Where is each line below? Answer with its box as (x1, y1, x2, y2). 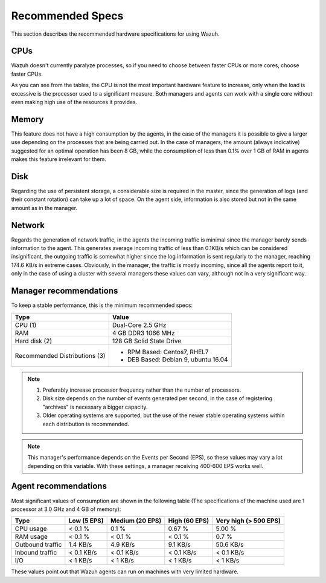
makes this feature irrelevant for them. (11, 156, 106, 163)
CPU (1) (14, 321, 37, 329)
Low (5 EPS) (68, 516, 104, 525)
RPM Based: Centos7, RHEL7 (127, 347, 209, 356)
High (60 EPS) (168, 516, 209, 525)
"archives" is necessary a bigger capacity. (42, 403, 148, 410)
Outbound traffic (14, 541, 62, 549)
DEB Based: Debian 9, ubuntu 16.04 (127, 355, 228, 363)
